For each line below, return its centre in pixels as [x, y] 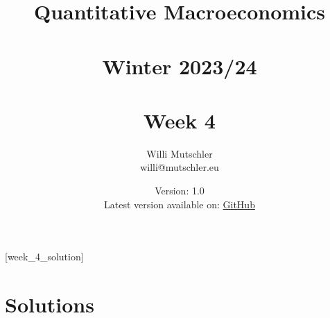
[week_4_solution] [44, 257]
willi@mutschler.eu [180, 167]
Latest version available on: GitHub [180, 204]
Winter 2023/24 [180, 66]
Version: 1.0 [180, 191]
